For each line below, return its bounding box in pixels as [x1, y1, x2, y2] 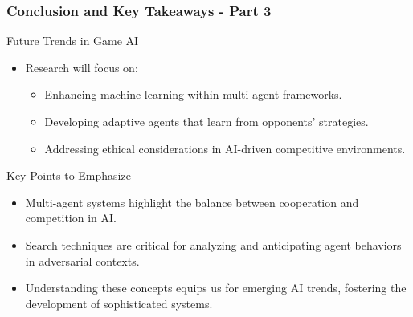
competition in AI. [25, 209, 117, 226]
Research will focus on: [25, 59, 138, 75]
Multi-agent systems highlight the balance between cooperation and [25, 193, 359, 210]
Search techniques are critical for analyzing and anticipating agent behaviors [25, 236, 402, 253]
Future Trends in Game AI [6, 32, 139, 49]
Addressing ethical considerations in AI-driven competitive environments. [44, 140, 406, 156]
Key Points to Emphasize [6, 167, 131, 184]
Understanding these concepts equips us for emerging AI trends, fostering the [25, 279, 407, 296]
